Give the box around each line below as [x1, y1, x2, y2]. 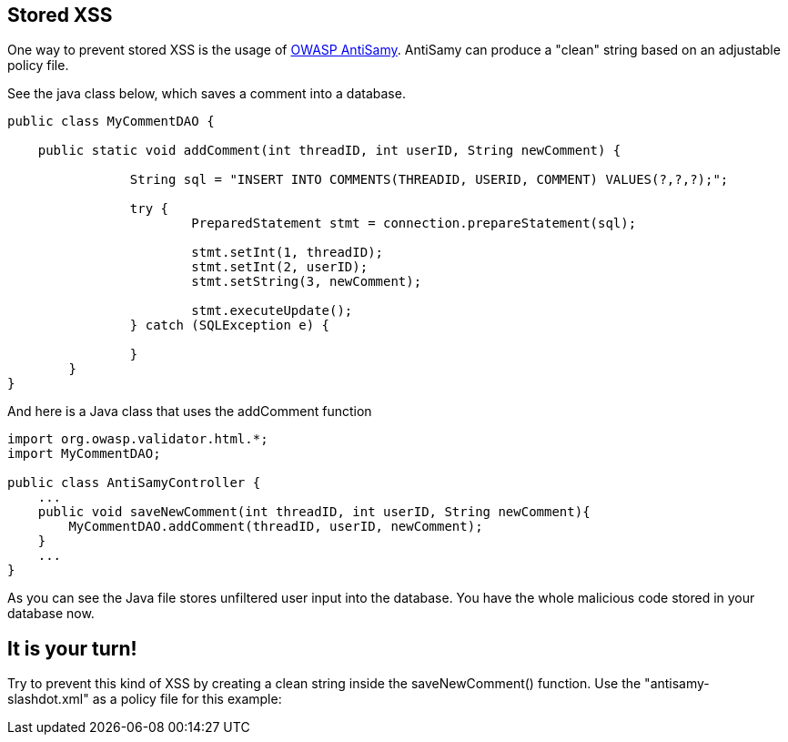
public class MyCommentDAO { [7, 114, 215, 129]
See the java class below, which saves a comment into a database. [7, 86, 406, 102]
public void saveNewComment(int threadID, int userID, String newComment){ [37, 504, 591, 520]
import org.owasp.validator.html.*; [7, 432, 268, 447]
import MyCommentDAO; [7, 446, 161, 462]
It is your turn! [7, 636, 137, 660]
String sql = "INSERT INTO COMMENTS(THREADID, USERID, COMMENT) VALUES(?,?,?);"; [129, 172, 729, 188]
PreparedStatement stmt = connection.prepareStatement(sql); [191, 216, 637, 231]
